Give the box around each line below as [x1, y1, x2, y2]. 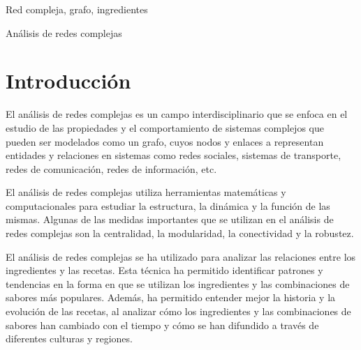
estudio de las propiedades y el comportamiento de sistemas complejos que [6, 120, 324, 135]
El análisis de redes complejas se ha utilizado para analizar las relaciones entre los [6, 249, 356, 264]
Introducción [6, 66, 131, 95]
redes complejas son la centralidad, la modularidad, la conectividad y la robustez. [6, 226, 354, 241]
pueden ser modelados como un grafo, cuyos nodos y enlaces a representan [6, 134, 324, 149]
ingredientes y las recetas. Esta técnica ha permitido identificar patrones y [6, 263, 323, 277]
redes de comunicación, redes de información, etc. [6, 161, 217, 176]
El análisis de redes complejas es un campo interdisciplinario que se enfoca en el [6, 107, 348, 121]
